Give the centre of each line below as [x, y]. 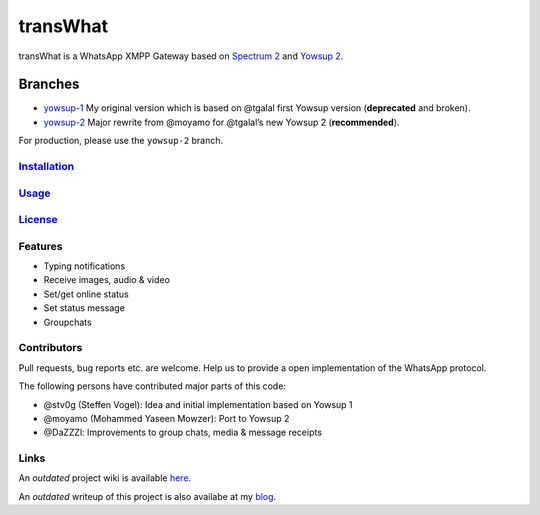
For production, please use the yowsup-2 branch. [121, 141]
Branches [49, 84]
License [38, 220]
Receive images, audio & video [106, 280]
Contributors [50, 348]
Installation [46, 166]
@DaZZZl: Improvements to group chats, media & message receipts [182, 432]
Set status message [84, 308]
